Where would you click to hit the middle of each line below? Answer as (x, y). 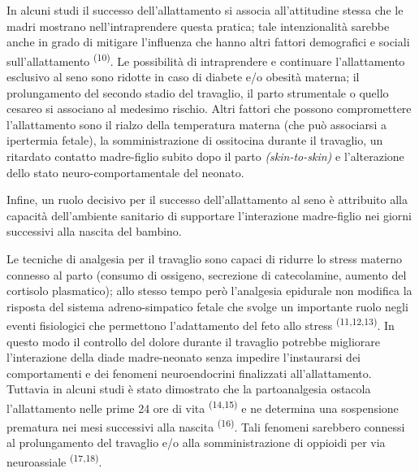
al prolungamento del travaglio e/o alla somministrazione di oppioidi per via (196, 443)
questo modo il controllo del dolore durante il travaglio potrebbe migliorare (194, 341)
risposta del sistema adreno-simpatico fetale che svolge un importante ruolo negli (207, 306)
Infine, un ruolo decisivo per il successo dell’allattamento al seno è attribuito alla (207, 200)
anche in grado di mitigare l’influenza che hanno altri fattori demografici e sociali (208, 42)
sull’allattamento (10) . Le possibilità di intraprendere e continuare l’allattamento (206, 59)
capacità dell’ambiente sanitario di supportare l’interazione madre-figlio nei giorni (209, 215)
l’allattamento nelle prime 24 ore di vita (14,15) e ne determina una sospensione (203, 406)
